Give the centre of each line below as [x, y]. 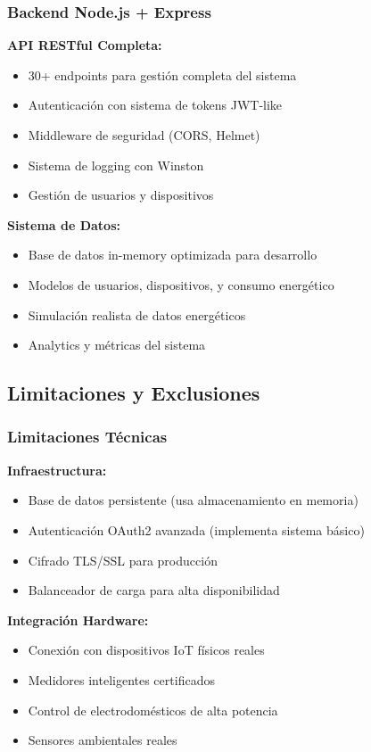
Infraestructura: [57, 470]
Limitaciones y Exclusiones [134, 393]
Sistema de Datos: [64, 224]
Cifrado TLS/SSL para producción [123, 560]
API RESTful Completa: [85, 45]
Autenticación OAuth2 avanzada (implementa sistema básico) [196, 529]
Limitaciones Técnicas [87, 437]
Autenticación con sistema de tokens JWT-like [155, 105]
